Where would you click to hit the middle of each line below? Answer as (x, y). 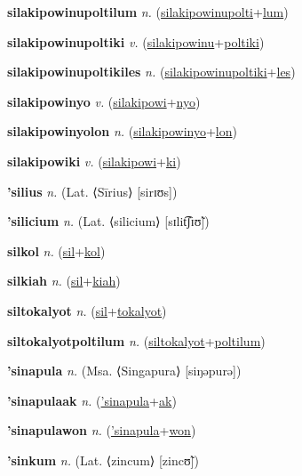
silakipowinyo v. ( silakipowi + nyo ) (104, 101)
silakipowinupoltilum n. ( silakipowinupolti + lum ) (148, 12)
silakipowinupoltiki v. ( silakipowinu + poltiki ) (136, 41)
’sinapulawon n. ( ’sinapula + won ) (102, 430)
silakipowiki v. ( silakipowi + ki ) (94, 161)
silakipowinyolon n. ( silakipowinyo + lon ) (122, 131)
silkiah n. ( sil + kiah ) (64, 281)
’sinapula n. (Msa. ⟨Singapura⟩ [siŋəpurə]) (124, 371)
